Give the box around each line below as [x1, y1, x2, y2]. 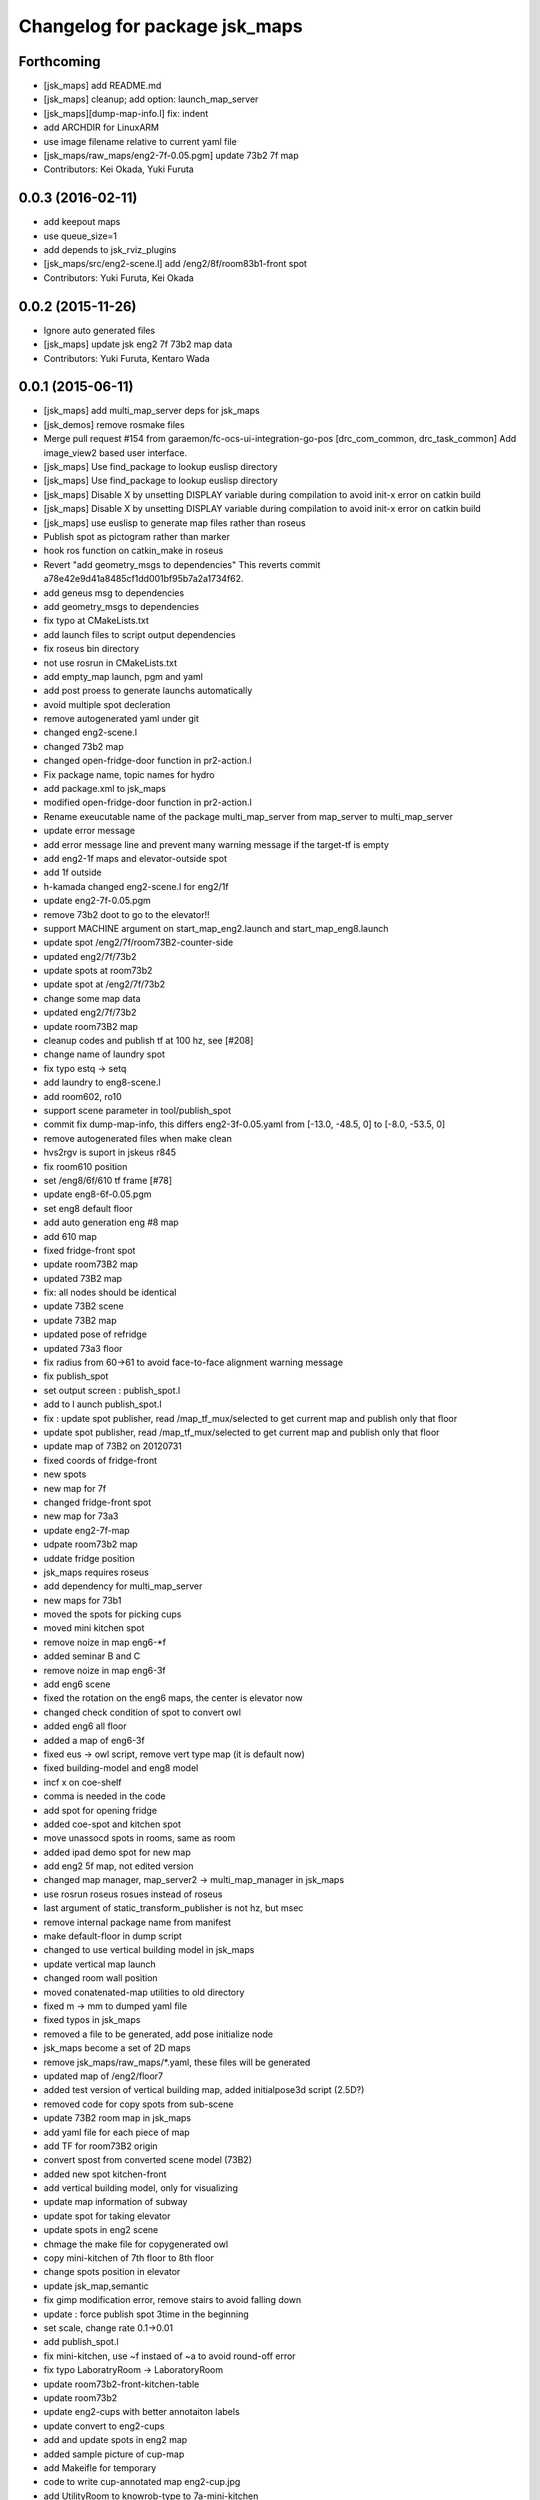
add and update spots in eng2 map [43, 2434, 188, 2446]
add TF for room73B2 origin [43, 2140, 159, 2152]
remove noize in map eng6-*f [43, 1636, 167, 1648]
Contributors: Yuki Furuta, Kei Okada [43, 271, 194, 284]
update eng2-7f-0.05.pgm [43, 895, 152, 907]
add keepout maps [43, 216, 121, 228]
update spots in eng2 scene [43, 2224, 159, 2236]
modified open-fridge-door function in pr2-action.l [43, 796, 252, 809]
